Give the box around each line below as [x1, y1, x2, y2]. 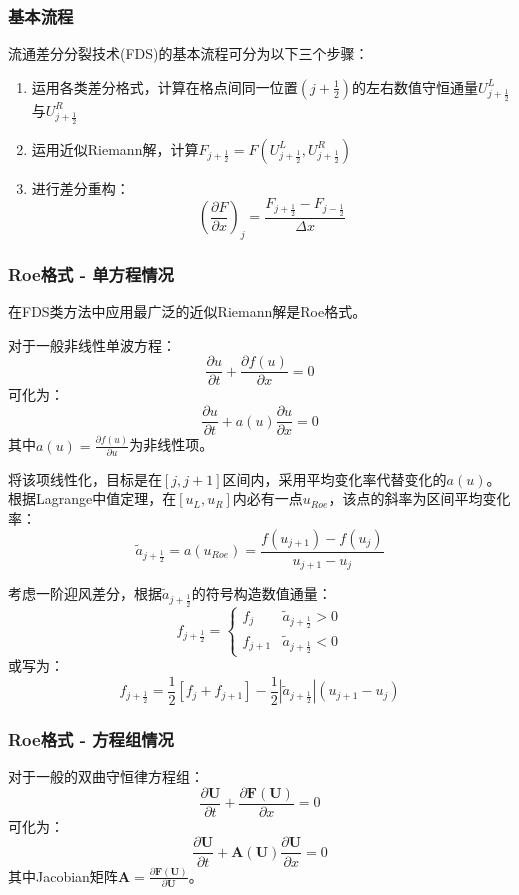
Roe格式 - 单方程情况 [8, 261, 174, 286]
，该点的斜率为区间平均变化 [328, 488, 511, 509]
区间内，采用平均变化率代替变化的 [222, 468, 447, 489]
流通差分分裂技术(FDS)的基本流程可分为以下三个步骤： [8, 43, 369, 64]
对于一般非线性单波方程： [8, 334, 176, 355]
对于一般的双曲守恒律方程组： [8, 766, 204, 787]
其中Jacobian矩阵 [8, 865, 118, 886]
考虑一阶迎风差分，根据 [8, 583, 162, 604]
